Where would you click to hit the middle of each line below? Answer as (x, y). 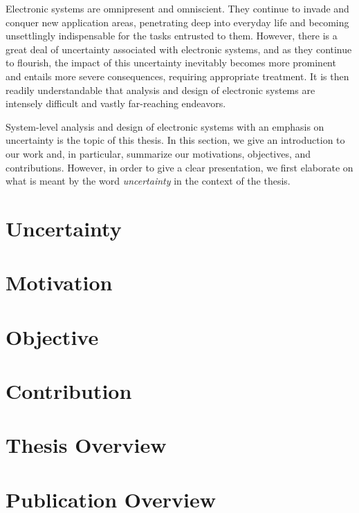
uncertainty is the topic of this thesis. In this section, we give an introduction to (175, 140)
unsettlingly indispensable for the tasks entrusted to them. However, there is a (172, 36)
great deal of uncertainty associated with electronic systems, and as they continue (179, 49)
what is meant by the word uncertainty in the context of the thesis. (148, 181)
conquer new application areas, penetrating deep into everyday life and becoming (177, 22)
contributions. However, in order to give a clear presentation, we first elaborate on (179, 167)
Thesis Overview (86, 445)
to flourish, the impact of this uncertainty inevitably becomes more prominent (171, 63)
